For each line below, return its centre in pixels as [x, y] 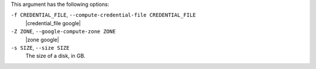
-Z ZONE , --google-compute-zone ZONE [63, 32]
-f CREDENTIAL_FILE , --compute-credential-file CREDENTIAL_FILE [103, 15]
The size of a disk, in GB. [56, 56]
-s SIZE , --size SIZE [40, 47]
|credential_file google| [53, 23]
